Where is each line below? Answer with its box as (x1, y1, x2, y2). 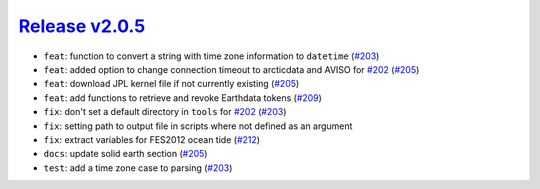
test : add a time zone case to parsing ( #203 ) (43, 161, 233, 174)
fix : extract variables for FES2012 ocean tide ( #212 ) (43, 133, 260, 145)
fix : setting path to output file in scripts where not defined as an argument (43, 120, 353, 132)
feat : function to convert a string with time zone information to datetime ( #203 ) (43, 50, 380, 62)
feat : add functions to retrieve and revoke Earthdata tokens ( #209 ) (43, 91, 322, 104)
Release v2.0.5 (18, 15, 146, 37)
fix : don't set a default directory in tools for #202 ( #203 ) (43, 106, 287, 118)
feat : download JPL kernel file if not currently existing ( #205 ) (43, 78, 300, 90)
